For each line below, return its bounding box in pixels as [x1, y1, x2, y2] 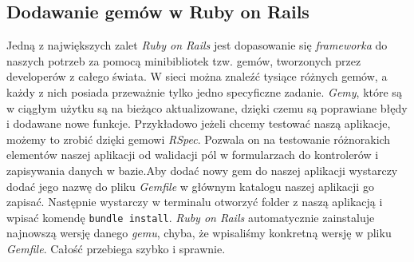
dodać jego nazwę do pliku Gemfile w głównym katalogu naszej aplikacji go [6, 177, 374, 194]
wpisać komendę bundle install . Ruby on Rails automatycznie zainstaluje [6, 208, 375, 225]
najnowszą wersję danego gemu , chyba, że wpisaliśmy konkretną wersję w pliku [6, 224, 392, 241]
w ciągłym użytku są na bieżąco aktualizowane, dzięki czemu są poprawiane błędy [6, 99, 408, 116]
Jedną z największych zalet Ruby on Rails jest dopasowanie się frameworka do [6, 37, 388, 54]
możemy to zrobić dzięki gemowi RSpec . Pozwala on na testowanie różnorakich [6, 130, 391, 147]
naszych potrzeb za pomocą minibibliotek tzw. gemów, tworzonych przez [6, 52, 361, 69]
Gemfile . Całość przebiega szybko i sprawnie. [6, 240, 226, 256]
